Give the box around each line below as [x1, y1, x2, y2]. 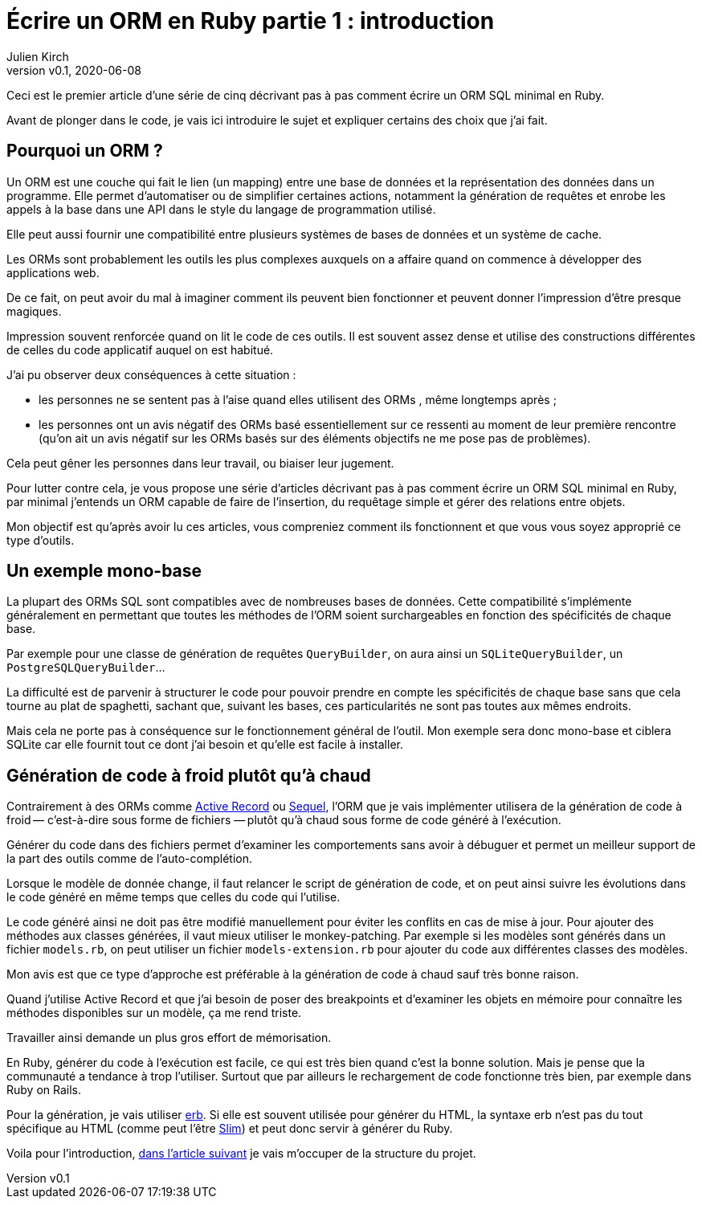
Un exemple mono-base [6, 561, 202, 582]
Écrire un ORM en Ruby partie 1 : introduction [6, 7, 495, 35]
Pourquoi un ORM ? [6, 141, 163, 161]
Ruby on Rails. [6, 1083, 82, 1097]
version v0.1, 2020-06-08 [6, 63, 141, 77]
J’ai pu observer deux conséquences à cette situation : [6, 367, 296, 382]
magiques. [6, 304, 62, 318]
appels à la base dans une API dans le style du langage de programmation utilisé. [6, 202, 436, 216]
